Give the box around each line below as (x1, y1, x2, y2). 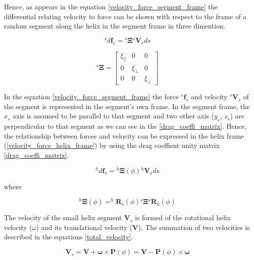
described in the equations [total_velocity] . (4, 231, 133, 242)
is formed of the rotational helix (135, 212, 231, 223)
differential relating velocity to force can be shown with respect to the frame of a (4, 11, 247, 21)
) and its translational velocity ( (36, 222, 132, 232)
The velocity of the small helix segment (4, 212, 122, 223)
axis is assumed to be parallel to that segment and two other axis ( (13, 111, 214, 121)
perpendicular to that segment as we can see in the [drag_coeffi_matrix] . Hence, (4, 121, 247, 131)
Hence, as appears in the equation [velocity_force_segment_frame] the (4, 1, 218, 11)
